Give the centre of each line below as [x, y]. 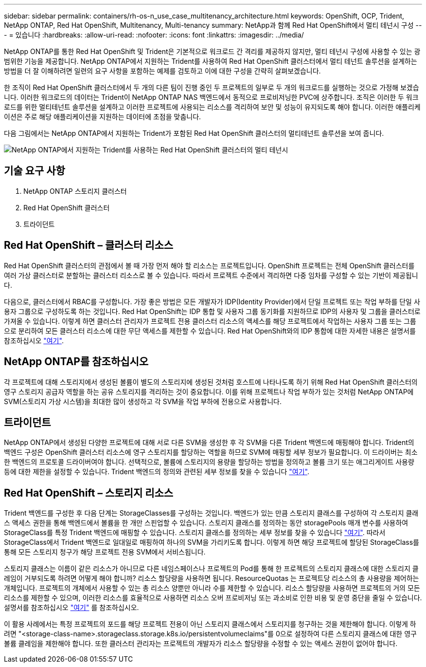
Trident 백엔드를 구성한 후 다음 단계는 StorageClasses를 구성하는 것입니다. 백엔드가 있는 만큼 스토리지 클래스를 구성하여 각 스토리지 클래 [211, 513]
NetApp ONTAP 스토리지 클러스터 [75, 191]
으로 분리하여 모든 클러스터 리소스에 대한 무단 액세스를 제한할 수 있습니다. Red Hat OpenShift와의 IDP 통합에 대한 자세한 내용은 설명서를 [210, 331]
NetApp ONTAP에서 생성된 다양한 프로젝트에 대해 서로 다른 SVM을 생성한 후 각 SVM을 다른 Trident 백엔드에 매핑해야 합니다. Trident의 [209, 443]
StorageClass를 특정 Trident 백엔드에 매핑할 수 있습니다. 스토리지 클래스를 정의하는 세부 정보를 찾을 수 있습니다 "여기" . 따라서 [195, 533]
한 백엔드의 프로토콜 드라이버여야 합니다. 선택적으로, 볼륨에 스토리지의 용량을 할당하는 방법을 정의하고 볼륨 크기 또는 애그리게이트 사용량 [209, 462]
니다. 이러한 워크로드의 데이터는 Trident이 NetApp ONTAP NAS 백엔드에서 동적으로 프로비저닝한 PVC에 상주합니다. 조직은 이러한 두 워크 [211, 97]
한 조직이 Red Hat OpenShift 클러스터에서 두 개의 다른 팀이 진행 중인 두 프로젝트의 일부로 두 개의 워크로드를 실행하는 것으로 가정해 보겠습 [212, 87]
